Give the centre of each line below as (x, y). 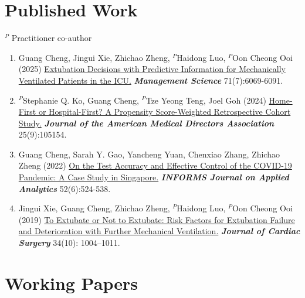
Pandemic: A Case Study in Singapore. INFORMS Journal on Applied (154, 177)
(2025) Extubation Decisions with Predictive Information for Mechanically (152, 69)
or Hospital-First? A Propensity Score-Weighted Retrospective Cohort (165, 112)
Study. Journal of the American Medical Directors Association (146, 123)
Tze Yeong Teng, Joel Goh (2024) (206, 100)
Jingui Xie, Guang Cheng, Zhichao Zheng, (94, 208)
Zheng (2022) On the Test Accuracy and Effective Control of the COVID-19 (155, 165)
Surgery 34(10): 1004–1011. (69, 243)
